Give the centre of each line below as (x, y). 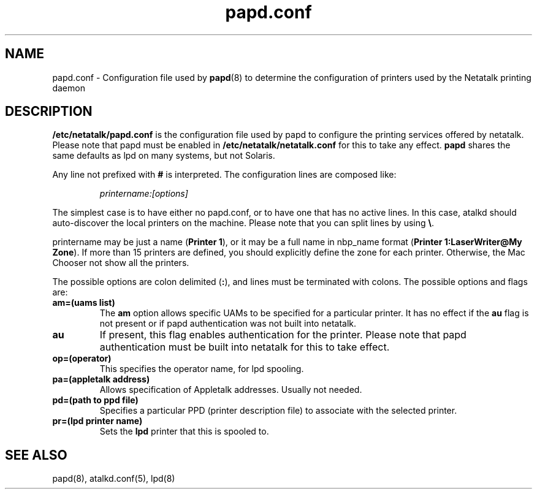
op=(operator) (82, 359)
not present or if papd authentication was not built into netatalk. (228, 324)
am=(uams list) (84, 303)
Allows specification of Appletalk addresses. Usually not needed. (231, 390)
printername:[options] (144, 194)
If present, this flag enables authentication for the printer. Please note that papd (283, 335)
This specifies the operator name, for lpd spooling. (202, 369)
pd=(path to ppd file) (95, 400)
